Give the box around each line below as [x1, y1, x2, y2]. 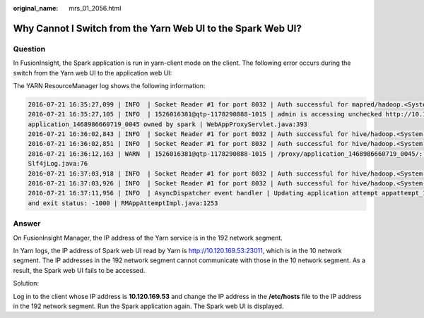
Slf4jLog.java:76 [28, 159, 88, 168]
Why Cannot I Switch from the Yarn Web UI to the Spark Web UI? [13, 22, 302, 35]
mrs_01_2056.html [69, 4, 122, 12]
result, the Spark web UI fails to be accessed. [13, 266, 146, 274]
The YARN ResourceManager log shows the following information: [13, 81, 206, 90]
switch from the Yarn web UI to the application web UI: [13, 68, 172, 77]
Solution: [13, 279, 39, 288]
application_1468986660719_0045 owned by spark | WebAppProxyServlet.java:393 [28, 120, 307, 128]
